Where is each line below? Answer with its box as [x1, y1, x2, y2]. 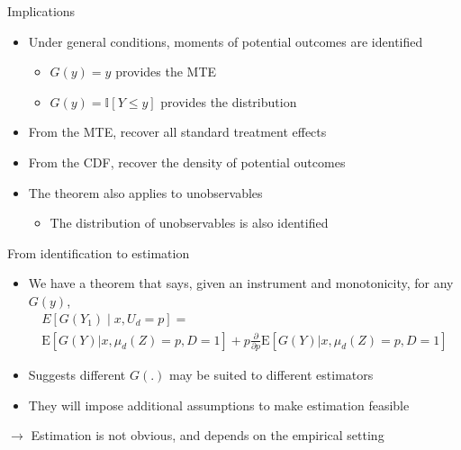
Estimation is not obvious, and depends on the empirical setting [31, 426, 384, 445]
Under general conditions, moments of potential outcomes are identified [28, 31, 423, 50]
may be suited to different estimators [169, 364, 374, 383]
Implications [7, 2, 76, 20]
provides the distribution [160, 92, 297, 111]
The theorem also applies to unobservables [28, 183, 263, 202]
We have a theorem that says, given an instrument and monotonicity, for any [28, 274, 454, 292]
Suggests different [28, 364, 126, 383]
